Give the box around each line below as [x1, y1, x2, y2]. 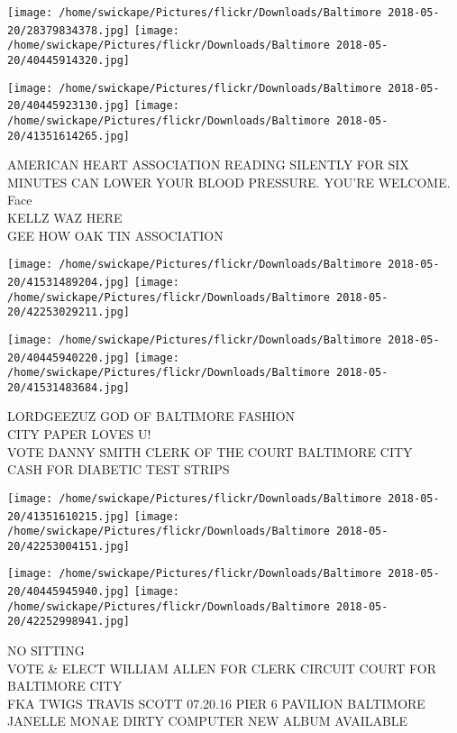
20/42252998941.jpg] [7, 615, 131, 628]
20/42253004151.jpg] [7, 539, 131, 553]
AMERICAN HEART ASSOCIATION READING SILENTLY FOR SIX [7, 155, 409, 174]
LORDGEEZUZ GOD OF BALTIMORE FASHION [7, 407, 296, 426]
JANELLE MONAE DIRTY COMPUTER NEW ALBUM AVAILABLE [7, 711, 408, 730]
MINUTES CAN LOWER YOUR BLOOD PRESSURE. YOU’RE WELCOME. [7, 172, 451, 191]
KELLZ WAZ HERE [7, 208, 123, 227]
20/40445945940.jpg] [7, 585, 131, 599]
